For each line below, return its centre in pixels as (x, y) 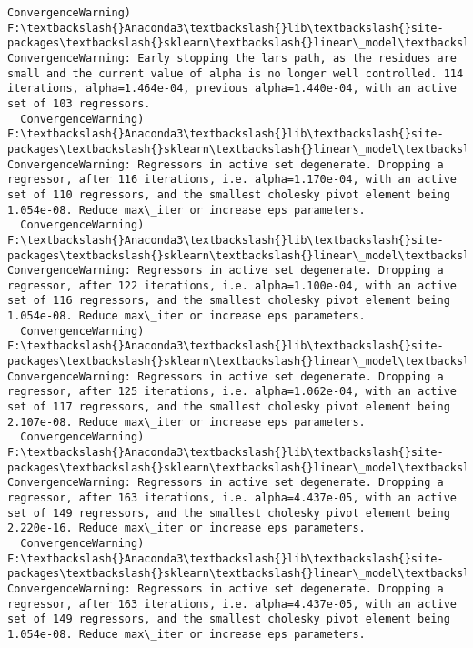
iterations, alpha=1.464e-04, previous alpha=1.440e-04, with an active (232, 89)
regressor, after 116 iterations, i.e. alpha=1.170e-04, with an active (232, 180)
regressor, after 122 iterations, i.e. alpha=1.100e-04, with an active (232, 285)
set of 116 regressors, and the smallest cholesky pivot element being (229, 301)
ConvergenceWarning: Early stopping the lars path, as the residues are (232, 58)
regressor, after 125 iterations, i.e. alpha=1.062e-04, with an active (232, 392)
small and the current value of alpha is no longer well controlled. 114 (236, 73)
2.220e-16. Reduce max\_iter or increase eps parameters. (186, 528)
